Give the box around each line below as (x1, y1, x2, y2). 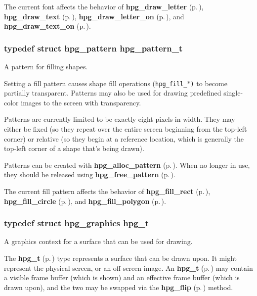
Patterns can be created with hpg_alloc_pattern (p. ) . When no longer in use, (4, 159, 250, 170)
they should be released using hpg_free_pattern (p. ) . (4, 169, 175, 180)
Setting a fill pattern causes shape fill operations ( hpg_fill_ (4, 78, 187, 88)
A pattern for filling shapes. (4, 61, 88, 71)
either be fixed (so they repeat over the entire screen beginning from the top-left (4, 124, 247, 134)
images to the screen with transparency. (21, 97, 141, 107)
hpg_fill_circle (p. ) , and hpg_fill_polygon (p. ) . (4, 196, 166, 206)
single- (223, 88, 243, 98)
